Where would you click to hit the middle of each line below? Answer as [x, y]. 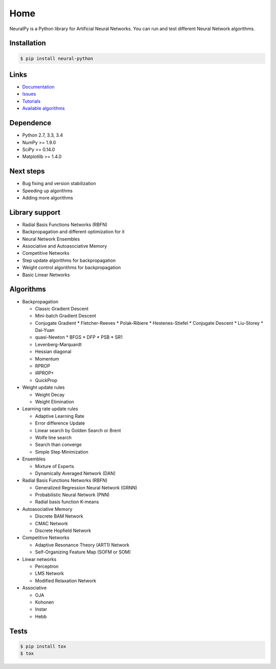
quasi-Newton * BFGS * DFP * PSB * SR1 [79, 337]
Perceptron [47, 566]
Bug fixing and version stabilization [59, 184]
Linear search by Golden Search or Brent [78, 430]
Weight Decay [50, 394]
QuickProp [46, 380]
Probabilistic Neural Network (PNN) [72, 495]
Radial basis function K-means [67, 502]
